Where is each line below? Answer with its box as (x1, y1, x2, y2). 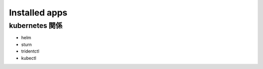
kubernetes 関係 (9, 21, 63, 30)
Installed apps (9, 7, 68, 18)
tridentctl (21, 48, 39, 54)
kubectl (21, 55, 37, 61)
